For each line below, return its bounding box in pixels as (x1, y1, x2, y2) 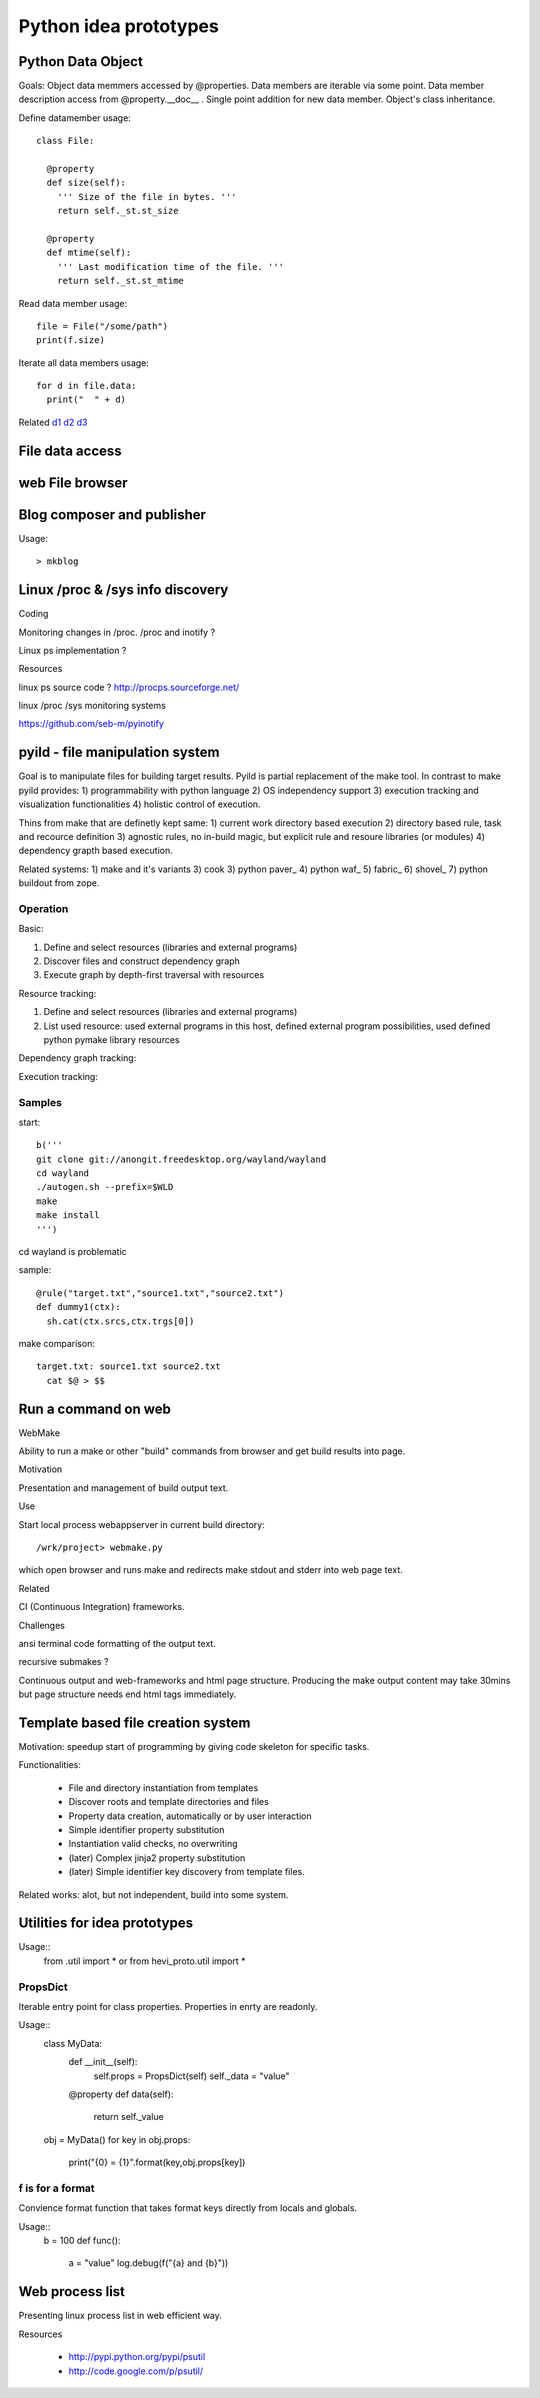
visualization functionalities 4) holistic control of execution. (18, 798, 261, 810)
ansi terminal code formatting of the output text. (18, 1637, 217, 1649)
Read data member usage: (18, 297, 128, 309)
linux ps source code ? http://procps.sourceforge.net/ (18, 681, 240, 693)
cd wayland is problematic (18, 1246, 127, 1258)
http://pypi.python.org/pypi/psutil (68, 2351, 206, 2363)
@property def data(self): (68, 2088, 174, 2100)
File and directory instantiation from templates (68, 1781, 259, 1794)
